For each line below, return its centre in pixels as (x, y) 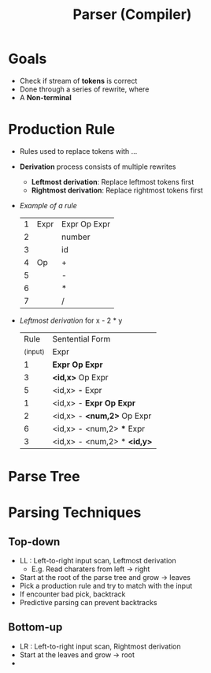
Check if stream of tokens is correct (78, 80)
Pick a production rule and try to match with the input (106, 586)
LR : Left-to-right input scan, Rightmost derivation (100, 646)
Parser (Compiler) (132, 15)
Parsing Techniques (75, 512)
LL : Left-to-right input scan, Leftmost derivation (98, 561)
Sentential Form (81, 338)
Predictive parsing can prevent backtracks (88, 603)
